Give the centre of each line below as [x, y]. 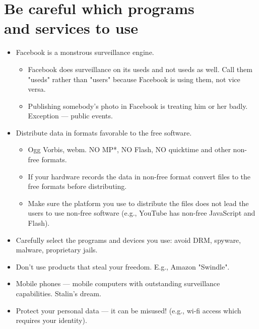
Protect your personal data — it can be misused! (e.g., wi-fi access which [128, 310]
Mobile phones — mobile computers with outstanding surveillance [118, 283]
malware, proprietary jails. [57, 250]
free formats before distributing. [77, 186]
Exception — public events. [70, 116]
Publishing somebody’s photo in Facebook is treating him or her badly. [138, 106]
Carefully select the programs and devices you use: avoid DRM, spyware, [128, 240]
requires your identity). [51, 320]
